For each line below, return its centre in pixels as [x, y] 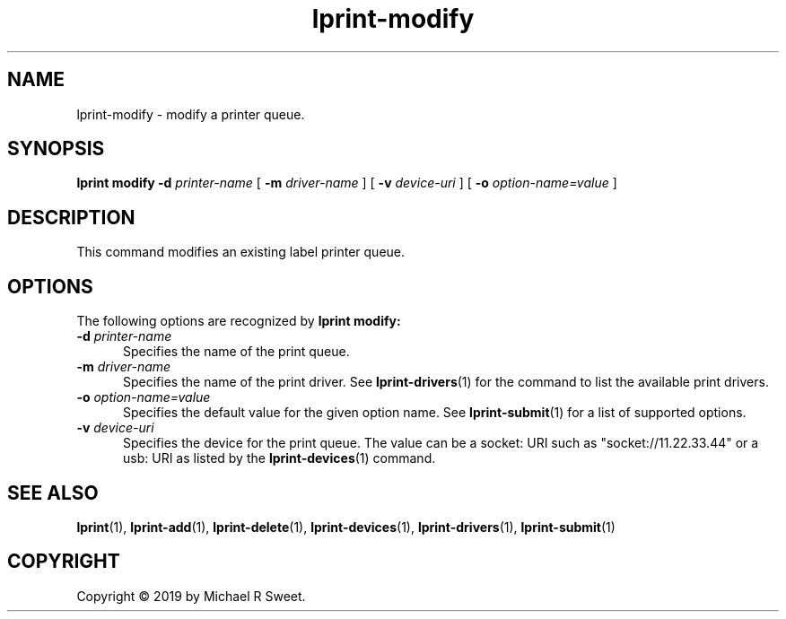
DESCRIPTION [71, 217]
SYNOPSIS [56, 149]
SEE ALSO [53, 493]
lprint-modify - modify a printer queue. [191, 114]
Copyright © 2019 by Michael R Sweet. [191, 596]
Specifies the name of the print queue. [236, 352]
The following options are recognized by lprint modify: [239, 321]
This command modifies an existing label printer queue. [241, 252]
